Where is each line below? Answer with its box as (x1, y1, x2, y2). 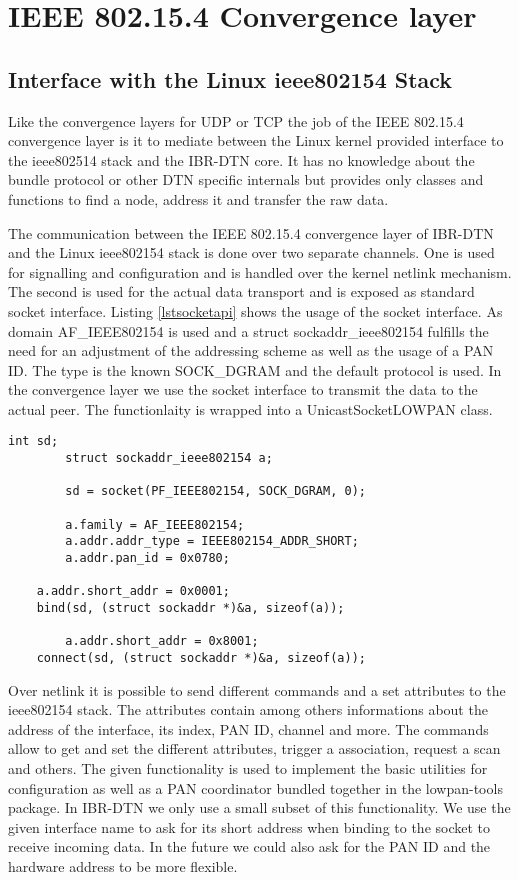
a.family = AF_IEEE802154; (65, 517, 245, 532)
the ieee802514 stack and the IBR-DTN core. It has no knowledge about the (8, 149, 475, 170)
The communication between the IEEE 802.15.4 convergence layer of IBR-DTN (8, 222, 494, 243)
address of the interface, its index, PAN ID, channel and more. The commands (8, 718, 489, 739)
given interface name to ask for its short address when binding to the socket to (8, 816, 491, 837)
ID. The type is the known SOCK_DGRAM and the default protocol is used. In (8, 359, 502, 380)
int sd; (8, 434, 59, 449)
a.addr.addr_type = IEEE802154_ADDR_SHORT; (65, 534, 359, 549)
